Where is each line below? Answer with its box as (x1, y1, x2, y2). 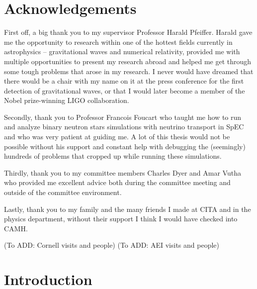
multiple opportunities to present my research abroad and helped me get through (4, 56, 252, 66)
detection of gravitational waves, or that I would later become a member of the (4, 85, 245, 96)
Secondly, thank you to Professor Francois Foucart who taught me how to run (4, 111, 242, 122)
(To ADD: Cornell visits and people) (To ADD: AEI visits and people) (4, 240, 220, 250)
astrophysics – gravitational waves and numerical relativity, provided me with (4, 46, 240, 57)
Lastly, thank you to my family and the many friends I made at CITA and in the (4, 203, 251, 214)
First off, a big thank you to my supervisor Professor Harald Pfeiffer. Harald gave (4, 27, 253, 37)
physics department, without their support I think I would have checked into (4, 213, 238, 224)
